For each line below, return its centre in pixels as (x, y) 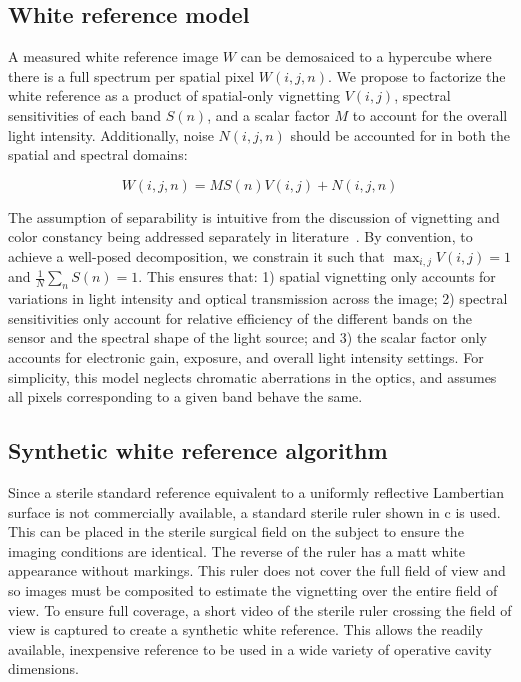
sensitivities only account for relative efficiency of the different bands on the (240, 317)
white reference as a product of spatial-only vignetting (174, 95)
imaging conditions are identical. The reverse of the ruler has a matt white (236, 550)
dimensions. (43, 668)
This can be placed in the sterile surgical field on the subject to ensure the (236, 531)
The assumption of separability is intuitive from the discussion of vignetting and (254, 216)
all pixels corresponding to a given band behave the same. (185, 396)
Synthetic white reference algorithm (198, 450)
